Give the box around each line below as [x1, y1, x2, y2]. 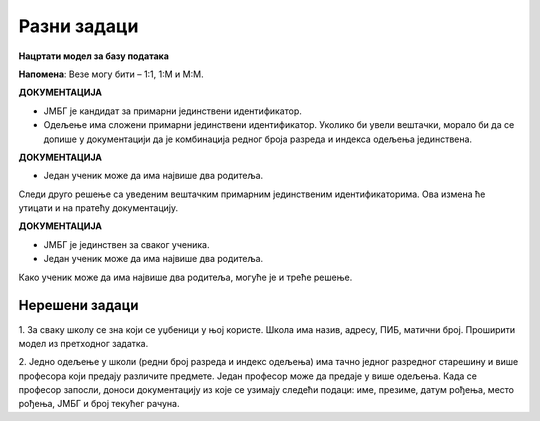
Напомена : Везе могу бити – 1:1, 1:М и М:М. [18, 68, 204, 80]
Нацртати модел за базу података [18, 50, 170, 62]
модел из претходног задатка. [18, 337, 149, 349]
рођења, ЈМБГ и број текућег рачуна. [18, 398, 180, 410]
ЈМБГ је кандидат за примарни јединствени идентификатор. [43, 105, 302, 117]
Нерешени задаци [18, 297, 139, 314]
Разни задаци [18, 15, 139, 37]
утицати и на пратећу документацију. [18, 202, 179, 214]
